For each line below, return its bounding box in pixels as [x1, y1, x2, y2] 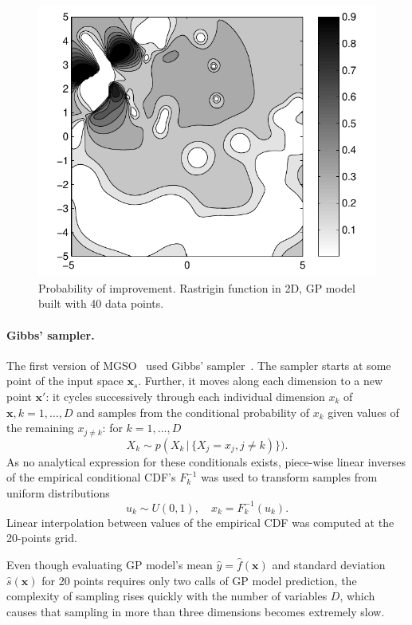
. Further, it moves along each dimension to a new [138, 372, 383, 389]
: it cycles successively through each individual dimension [45, 387, 325, 404]
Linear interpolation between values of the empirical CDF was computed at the [6, 513, 394, 530]
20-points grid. [6, 529, 77, 546]
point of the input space [6, 372, 124, 389]
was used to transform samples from [201, 469, 378, 485]
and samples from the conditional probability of [77, 403, 310, 420]
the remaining [6, 419, 74, 436]
